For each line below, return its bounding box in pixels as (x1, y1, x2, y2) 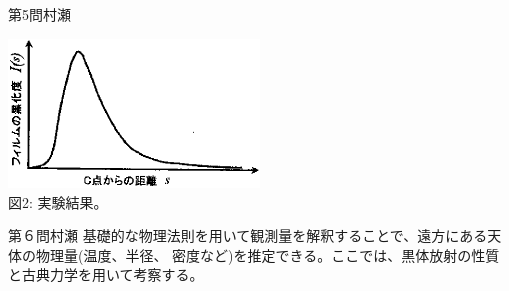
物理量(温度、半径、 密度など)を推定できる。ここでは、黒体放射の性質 (35, 244, 500, 265)
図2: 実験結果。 (8, 191, 108, 212)
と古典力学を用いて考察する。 (8, 264, 204, 285)
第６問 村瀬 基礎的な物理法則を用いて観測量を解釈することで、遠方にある (8, 225, 488, 246)
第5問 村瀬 (8, 4, 71, 24)
